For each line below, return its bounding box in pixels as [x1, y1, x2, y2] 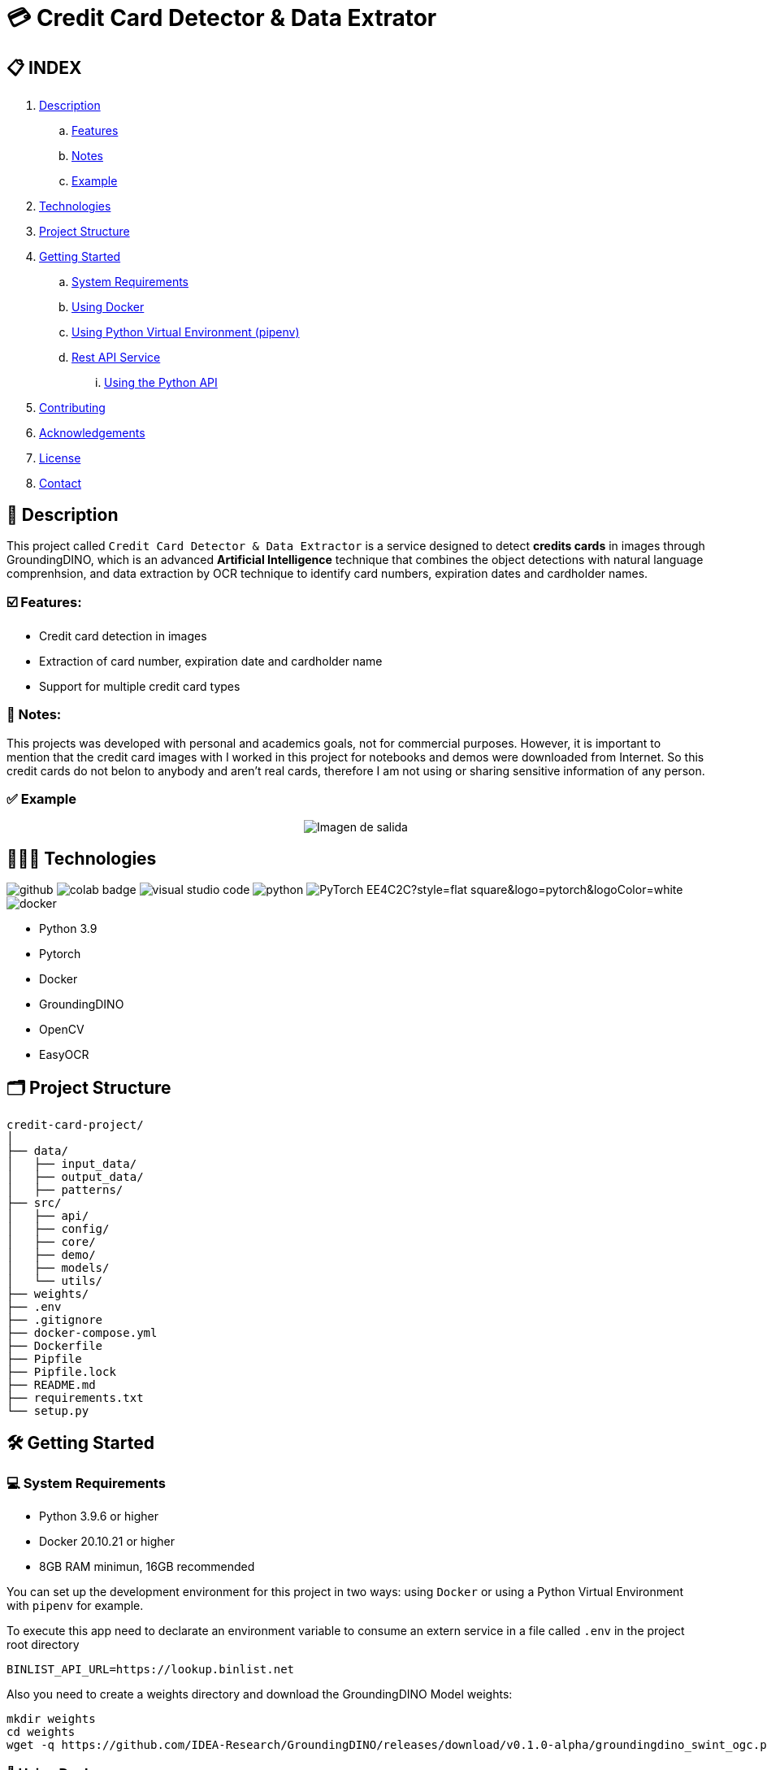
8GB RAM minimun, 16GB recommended [39, 1560, 255, 1574]
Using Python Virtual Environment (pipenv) [71, 325, 300, 340]
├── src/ [6, 1195, 62, 1209]
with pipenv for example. [6, 1599, 144, 1613]
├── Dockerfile [6, 1338, 103, 1352]
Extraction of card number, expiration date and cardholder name [39, 653, 383, 668]
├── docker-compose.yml [6, 1325, 158, 1339]
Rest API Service [71, 350, 161, 365]
